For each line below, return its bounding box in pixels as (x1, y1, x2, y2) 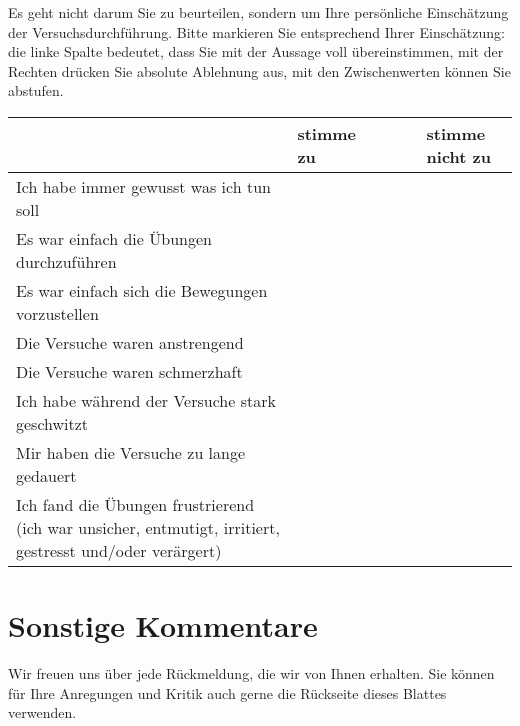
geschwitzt (16, 411, 89, 435)
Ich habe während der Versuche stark (16, 388, 276, 412)
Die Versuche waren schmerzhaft (16, 359, 243, 383)
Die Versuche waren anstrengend (16, 330, 244, 354)
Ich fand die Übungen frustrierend (16, 492, 255, 516)
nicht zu (426, 144, 491, 168)
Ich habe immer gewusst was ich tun (16, 174, 271, 198)
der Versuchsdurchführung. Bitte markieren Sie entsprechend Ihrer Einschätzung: (8, 21, 505, 42)
